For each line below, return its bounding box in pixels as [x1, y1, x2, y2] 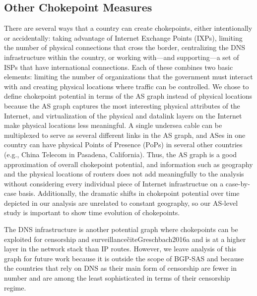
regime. [4, 282, 26, 293]
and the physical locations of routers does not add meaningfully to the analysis [4, 169, 244, 179]
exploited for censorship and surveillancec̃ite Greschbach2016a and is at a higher [4, 234, 246, 244]
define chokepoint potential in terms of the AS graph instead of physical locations [4, 91, 253, 101]
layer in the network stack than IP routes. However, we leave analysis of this [4, 243, 237, 254]
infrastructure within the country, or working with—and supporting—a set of [4, 52, 239, 62]
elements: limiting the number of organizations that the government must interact [4, 71, 253, 82]
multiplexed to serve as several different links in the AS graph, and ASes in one [4, 129, 246, 140]
